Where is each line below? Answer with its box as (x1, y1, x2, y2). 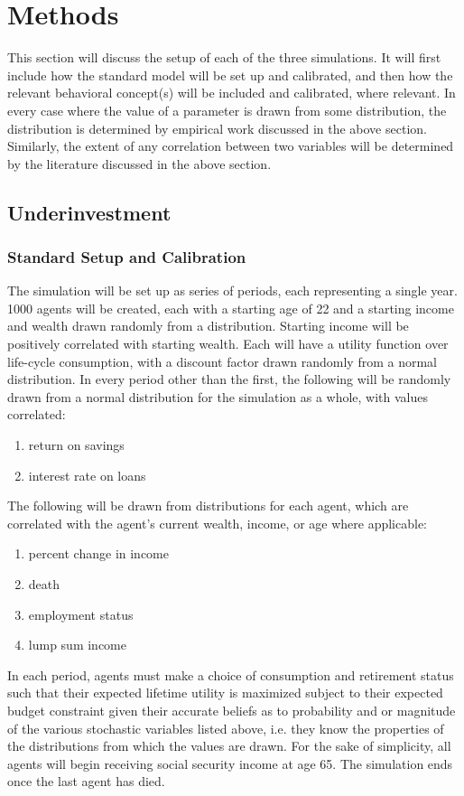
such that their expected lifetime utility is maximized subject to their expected (7, 683, 443, 702)
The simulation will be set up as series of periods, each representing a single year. (7, 281, 458, 300)
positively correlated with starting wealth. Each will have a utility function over (7, 334, 449, 353)
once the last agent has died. (7, 772, 165, 791)
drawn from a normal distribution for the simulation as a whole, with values (7, 387, 429, 406)
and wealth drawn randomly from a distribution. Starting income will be (7, 316, 409, 335)
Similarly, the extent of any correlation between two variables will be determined (7, 136, 454, 155)
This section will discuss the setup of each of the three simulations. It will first (7, 48, 441, 67)
